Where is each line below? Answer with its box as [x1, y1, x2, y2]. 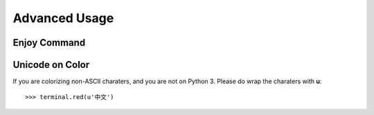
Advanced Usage [12, 10, 114, 26]
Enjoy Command [12, 37, 86, 48]
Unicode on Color [12, 59, 90, 71]
